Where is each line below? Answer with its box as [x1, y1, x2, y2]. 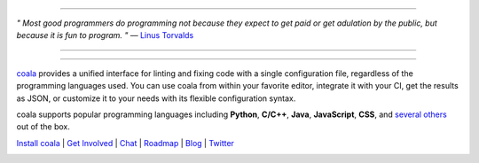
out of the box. [16, 121, 70, 132]
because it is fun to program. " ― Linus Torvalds [16, 30, 194, 41]
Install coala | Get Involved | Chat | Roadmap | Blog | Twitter [16, 137, 235, 148]
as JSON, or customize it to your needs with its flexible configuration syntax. [16, 93, 296, 104]
